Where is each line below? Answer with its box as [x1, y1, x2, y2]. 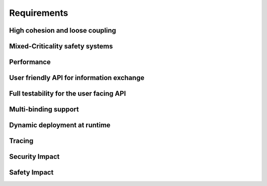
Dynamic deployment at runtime [9, 121, 111, 130]
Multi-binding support [9, 105, 79, 114]
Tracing [9, 137, 34, 145]
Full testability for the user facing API [9, 90, 126, 98]
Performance [9, 58, 51, 66]
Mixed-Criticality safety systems [9, 42, 113, 50]
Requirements [9, 7, 69, 18]
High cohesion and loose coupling [9, 26, 116, 35]
